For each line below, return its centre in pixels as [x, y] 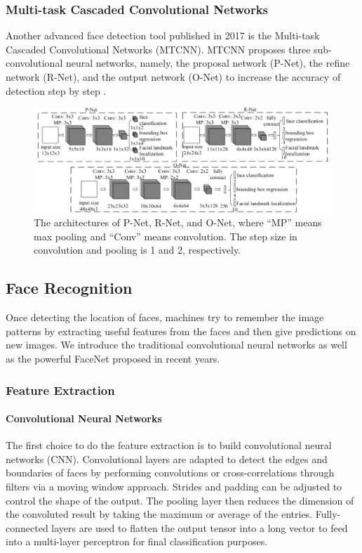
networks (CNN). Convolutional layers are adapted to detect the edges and [167, 458]
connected [27, 527]
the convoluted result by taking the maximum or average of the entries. [159, 514]
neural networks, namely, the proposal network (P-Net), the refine [208, 63]
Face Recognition [69, 288]
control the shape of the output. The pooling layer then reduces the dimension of [180, 500]
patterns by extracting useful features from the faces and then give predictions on [181, 331]
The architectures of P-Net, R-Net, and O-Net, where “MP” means [178, 222]
